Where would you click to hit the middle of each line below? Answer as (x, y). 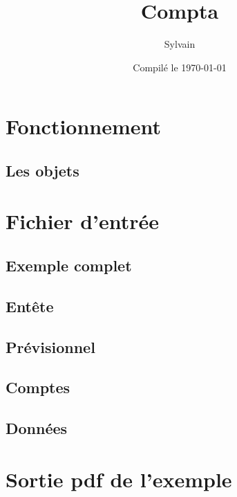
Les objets (42, 170)
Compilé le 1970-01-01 (180, 67)
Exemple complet (69, 265)
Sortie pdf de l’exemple (119, 479)
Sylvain (180, 44)
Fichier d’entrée (83, 221)
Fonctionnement (84, 126)
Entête (30, 306)
